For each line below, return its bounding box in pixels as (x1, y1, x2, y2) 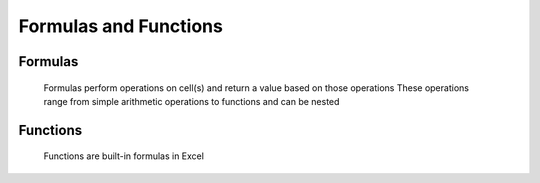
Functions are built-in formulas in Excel (43, 150, 205, 162)
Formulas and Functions (18, 15, 224, 37)
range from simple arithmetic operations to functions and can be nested (43, 95, 340, 107)
